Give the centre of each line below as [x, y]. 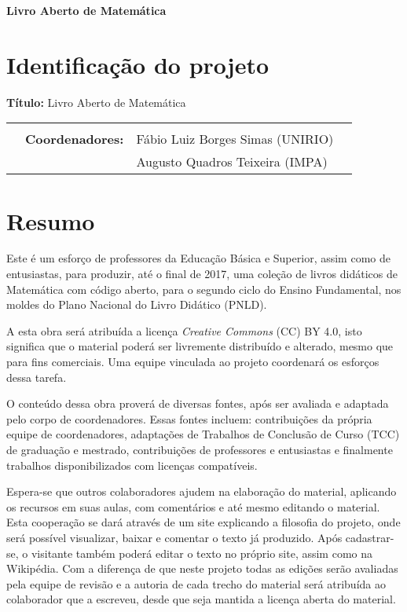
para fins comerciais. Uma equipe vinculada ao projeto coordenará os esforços [193, 361]
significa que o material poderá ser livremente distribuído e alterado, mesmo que [200, 346]
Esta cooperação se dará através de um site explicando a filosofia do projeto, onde [203, 522]
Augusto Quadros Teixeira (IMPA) [232, 162]
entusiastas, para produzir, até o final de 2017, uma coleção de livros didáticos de [202, 274]
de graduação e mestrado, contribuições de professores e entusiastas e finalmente [200, 449]
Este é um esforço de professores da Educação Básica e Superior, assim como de [198, 258]
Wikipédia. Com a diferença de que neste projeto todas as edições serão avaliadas [202, 568]
